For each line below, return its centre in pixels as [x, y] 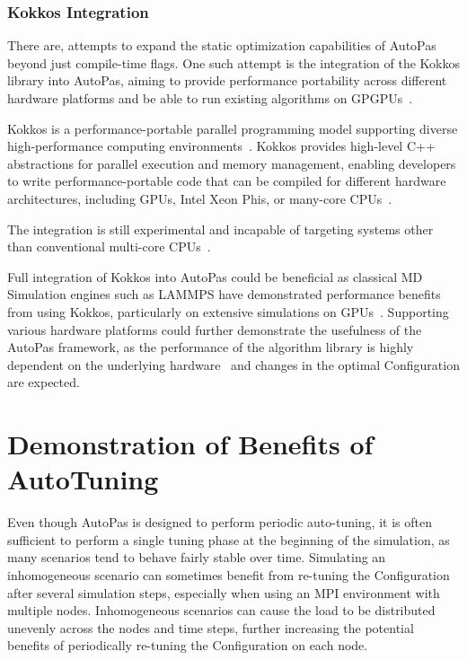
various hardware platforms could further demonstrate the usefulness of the [215, 329]
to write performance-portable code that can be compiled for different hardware [227, 181]
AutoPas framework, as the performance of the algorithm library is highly [211, 347]
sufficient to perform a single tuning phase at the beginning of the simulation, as [229, 539]
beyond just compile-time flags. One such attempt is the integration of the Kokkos [234, 62]
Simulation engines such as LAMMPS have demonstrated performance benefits [224, 294]
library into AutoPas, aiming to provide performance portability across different [227, 80]
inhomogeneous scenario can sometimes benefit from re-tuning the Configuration [229, 575]
